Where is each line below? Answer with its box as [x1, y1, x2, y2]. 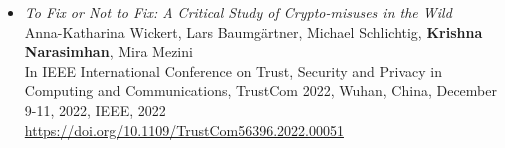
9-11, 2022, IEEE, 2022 [24, 99, 166, 120]
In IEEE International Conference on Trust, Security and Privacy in [24, 60, 443, 81]
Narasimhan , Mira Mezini [24, 41, 193, 62]
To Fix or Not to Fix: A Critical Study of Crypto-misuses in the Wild [24, 2, 452, 22]
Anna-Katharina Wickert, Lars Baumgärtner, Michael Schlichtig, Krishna [24, 21, 483, 42]
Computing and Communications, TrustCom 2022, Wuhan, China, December [24, 80, 497, 101]
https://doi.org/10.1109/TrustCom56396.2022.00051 [24, 119, 344, 140]
